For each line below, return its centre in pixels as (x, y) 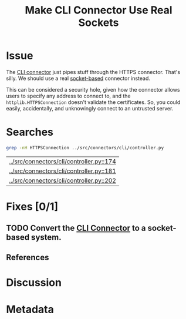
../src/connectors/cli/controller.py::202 (62, 180)
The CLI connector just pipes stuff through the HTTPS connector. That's (93, 72)
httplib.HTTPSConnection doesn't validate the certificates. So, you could (93, 102)
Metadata (30, 310)
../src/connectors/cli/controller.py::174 (62, 161)
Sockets (99, 23)
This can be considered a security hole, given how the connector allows (93, 89)
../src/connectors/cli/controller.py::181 (62, 171)
